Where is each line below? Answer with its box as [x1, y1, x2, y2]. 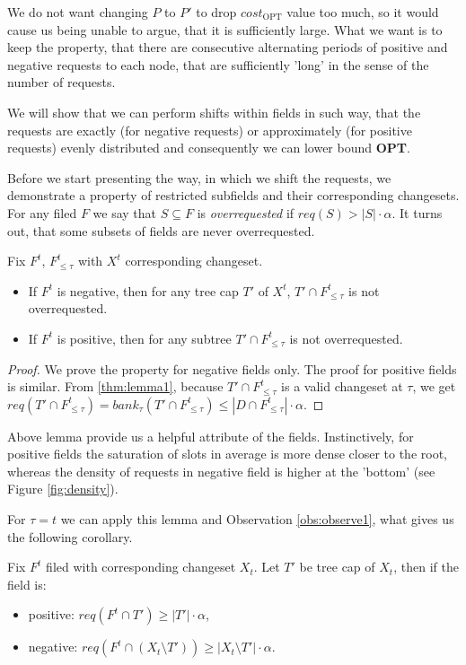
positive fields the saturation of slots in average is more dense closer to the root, [7, 444, 447, 463]
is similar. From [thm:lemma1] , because [7, 377, 224, 396]
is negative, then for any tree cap [57, 281, 239, 300]
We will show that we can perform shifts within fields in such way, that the [7, 102, 421, 121]
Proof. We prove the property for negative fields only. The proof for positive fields [7, 359, 457, 378]
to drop [196, 3, 237, 21]
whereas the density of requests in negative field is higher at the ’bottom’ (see [7, 461, 435, 480]
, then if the [393, 557, 459, 576]
